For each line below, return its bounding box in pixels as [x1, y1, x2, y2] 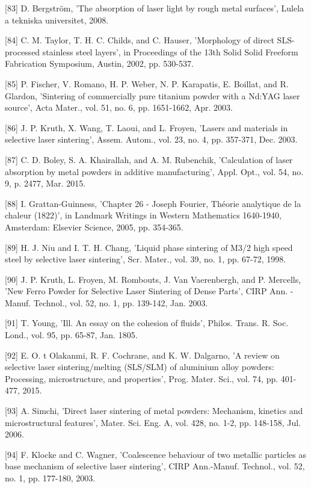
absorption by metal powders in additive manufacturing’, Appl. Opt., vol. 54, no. [5, 165, 304, 178]
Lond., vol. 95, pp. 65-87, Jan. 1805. [5, 329, 138, 341]
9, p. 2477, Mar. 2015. [5, 177, 86, 190]
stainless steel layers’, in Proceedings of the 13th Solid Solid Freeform [42, 45, 298, 58]
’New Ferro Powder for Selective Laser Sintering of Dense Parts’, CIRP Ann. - [5, 285, 294, 297]
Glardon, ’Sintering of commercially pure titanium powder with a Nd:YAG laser [5, 89, 300, 102]
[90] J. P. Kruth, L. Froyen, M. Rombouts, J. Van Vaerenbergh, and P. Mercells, [5, 273, 301, 285]
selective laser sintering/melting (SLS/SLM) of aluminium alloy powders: [5, 360, 274, 373]
